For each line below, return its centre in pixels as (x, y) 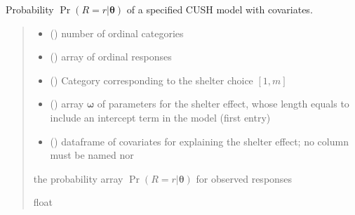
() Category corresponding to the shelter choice (152, 80)
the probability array (78, 178)
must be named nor (92, 155)
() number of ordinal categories (117, 33)
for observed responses (244, 178)
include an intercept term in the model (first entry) (160, 117)
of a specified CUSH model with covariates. (220, 9)
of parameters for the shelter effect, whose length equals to (223, 104)
